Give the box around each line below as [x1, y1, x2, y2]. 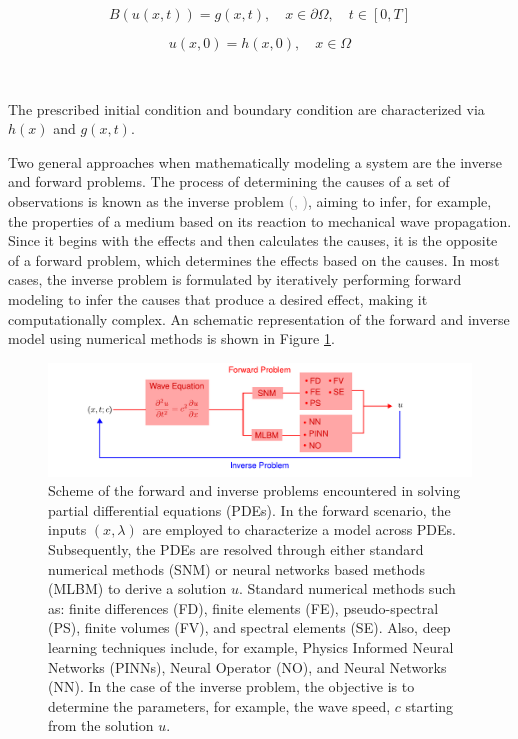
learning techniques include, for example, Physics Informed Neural [48, 636, 454, 657]
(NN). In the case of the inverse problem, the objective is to [48, 676, 415, 697]
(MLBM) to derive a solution [48, 578, 227, 599]
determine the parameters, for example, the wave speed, [48, 695, 391, 716]
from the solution [48, 715, 154, 736]
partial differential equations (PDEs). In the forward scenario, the [48, 499, 451, 520]
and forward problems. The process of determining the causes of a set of [8, 171, 450, 192]
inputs [48, 519, 87, 540]
